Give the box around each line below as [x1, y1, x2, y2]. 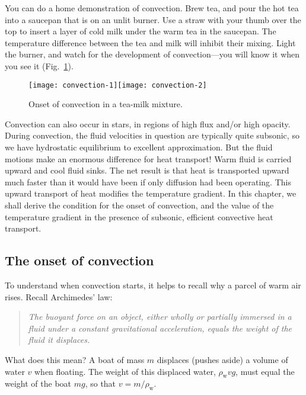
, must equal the [235, 365, 295, 377]
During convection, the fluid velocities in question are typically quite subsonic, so [5, 129, 299, 142]
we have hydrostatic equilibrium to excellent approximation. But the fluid [5, 141, 273, 153]
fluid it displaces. [28, 333, 90, 346]
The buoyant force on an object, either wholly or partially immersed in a [28, 310, 292, 323]
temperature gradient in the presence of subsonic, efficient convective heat [5, 210, 273, 223]
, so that [85, 377, 116, 390]
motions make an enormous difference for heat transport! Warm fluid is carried [5, 152, 292, 165]
